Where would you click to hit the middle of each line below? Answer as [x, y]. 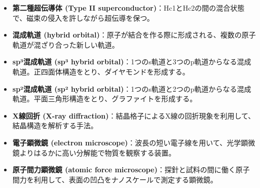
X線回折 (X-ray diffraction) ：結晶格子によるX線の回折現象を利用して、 [134, 115]
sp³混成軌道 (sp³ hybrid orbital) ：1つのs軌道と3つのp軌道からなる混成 [132, 62]
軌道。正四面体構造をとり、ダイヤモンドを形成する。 [101, 71]
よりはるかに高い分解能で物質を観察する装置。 [98, 152]
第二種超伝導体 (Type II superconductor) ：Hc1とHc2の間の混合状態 [128, 8]
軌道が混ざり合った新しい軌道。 [66, 44]
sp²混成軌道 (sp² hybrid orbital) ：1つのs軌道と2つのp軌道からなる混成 [132, 88]
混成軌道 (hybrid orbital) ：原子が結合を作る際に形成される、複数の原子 [134, 35]
